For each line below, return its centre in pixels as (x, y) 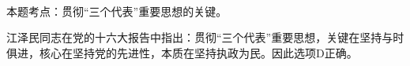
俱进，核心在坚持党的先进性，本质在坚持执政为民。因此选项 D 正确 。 (182, 52)
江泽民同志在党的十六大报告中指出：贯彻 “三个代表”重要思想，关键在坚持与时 (205, 37)
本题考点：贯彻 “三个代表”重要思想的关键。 (117, 11)
